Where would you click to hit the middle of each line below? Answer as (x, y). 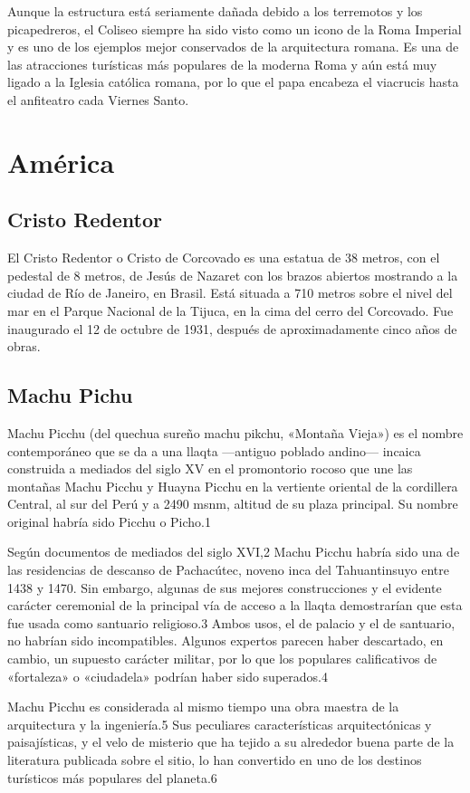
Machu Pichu (70, 395)
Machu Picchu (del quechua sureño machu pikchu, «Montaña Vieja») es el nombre (235, 432)
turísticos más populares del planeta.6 (112, 777)
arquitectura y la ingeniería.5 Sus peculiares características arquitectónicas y (220, 724)
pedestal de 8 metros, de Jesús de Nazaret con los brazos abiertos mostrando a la (233, 275)
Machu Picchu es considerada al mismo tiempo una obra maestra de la (203, 707)
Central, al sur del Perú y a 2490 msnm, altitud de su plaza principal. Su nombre (233, 504)
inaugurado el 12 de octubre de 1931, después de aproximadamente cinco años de (232, 328)
